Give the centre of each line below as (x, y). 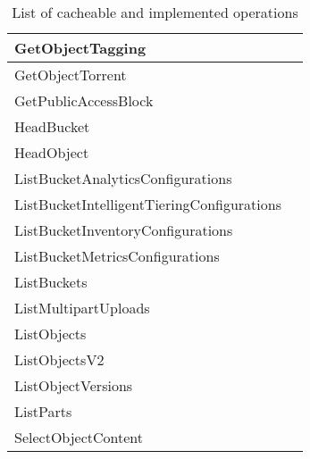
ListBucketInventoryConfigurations (124, 230)
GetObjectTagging (80, 48)
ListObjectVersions (74, 385)
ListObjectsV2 (59, 359)
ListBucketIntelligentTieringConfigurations (148, 204)
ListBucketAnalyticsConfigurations (123, 178)
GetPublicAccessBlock (84, 100)
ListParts (43, 411)
